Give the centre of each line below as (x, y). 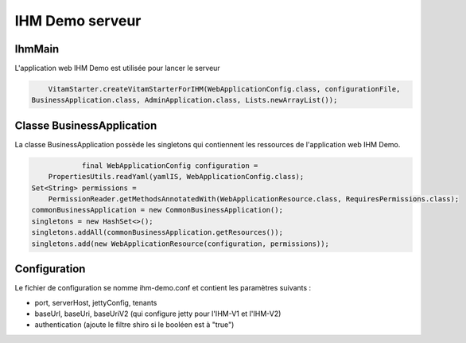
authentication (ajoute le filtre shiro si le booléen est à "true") (134, 325)
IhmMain (37, 49)
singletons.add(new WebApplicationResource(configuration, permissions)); (181, 244)
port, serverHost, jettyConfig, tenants (96, 302)
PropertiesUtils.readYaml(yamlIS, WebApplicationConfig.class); (176, 177)
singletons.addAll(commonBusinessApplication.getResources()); (157, 232)
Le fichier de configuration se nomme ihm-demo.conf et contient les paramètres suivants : (163, 288)
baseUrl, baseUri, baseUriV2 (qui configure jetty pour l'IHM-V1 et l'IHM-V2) (158, 314)
